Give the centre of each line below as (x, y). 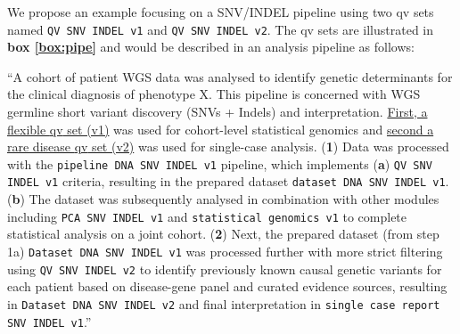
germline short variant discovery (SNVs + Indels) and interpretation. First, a (218, 112)
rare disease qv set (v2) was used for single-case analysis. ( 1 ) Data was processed (228, 147)
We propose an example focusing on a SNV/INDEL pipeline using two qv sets (221, 12)
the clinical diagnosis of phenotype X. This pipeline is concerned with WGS (214, 94)
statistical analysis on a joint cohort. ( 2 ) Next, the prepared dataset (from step (223, 234)
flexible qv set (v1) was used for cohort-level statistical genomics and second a (221, 129)
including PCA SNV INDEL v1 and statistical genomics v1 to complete (207, 216)
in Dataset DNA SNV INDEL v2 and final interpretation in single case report (224, 303)
